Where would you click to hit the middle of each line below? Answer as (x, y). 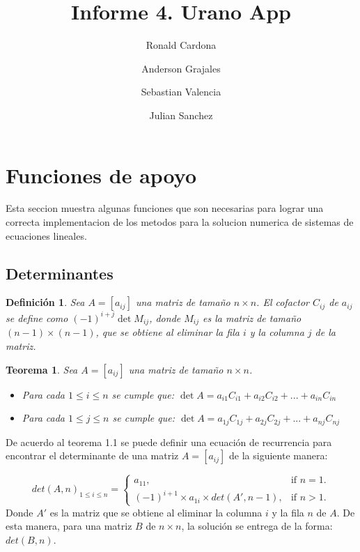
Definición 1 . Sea (45, 302)
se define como (37, 317)
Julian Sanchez (181, 115)
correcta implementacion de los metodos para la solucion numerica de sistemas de (180, 222)
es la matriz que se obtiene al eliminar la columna (156, 512)
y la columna (277, 332)
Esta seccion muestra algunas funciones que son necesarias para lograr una (165, 208)
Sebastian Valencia (181, 92)
